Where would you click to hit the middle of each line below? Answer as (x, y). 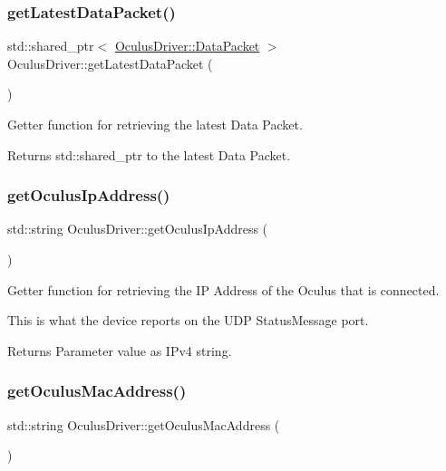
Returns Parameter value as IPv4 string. (120, 350)
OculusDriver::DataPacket (187, 46)
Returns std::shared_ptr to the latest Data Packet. (149, 154)
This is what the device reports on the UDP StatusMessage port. (188, 320)
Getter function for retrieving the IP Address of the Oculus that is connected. (223, 289)
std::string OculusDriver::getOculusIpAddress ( (138, 229)
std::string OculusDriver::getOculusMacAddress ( (144, 424)
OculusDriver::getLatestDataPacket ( (110, 63)
